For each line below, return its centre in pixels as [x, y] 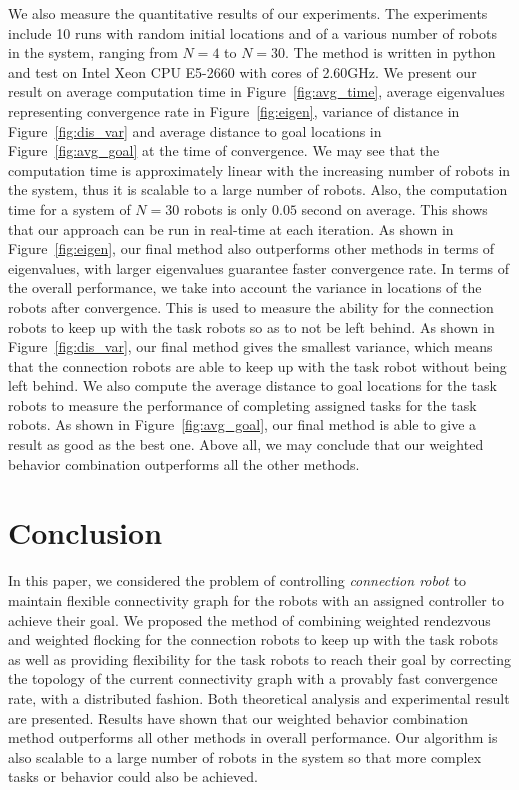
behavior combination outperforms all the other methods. [184, 463]
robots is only [225, 208]
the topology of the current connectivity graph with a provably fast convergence [253, 678]
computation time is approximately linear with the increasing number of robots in [259, 169]
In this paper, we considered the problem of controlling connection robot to [237, 580]
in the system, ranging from [93, 52]
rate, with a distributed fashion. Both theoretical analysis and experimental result [259, 697]
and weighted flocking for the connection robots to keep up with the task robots [253, 639]
